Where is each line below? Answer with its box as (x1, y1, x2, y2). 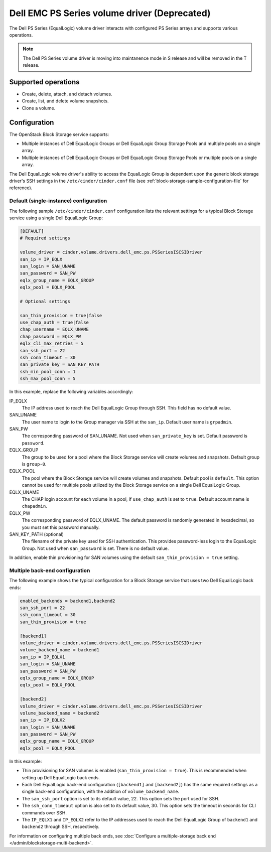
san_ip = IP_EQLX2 (20, 718, 65, 723)
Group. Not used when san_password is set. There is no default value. (22, 545, 169, 551)
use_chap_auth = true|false (20, 320, 89, 326)
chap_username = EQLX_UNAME (20, 327, 89, 332)
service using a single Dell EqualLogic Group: (9, 215, 103, 221)
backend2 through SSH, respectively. (22, 823, 100, 830)
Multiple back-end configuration (9, 567, 90, 574)
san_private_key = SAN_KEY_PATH (20, 362, 100, 367)
